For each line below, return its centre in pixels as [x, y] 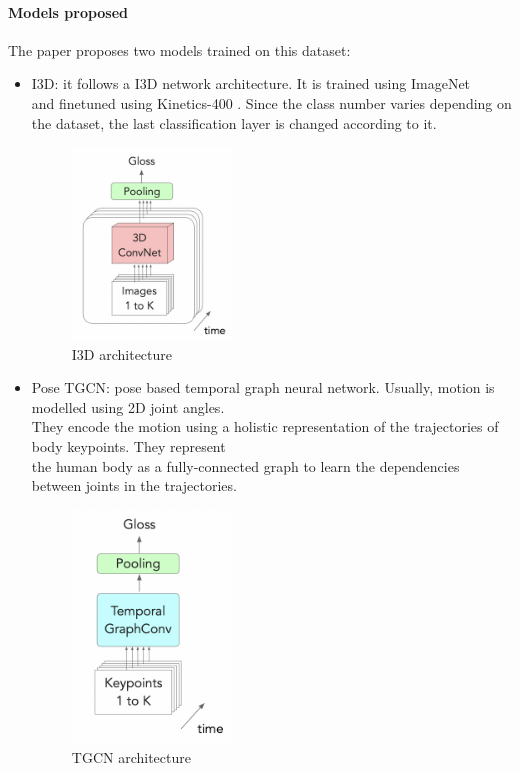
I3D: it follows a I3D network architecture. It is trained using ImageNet [251, 83]
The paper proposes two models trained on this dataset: [179, 49]
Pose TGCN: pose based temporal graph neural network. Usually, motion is [263, 387]
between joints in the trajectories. [134, 485]
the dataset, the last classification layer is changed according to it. [234, 122]
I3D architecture [122, 353]
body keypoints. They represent [128, 446]
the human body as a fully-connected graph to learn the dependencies [245, 465]
